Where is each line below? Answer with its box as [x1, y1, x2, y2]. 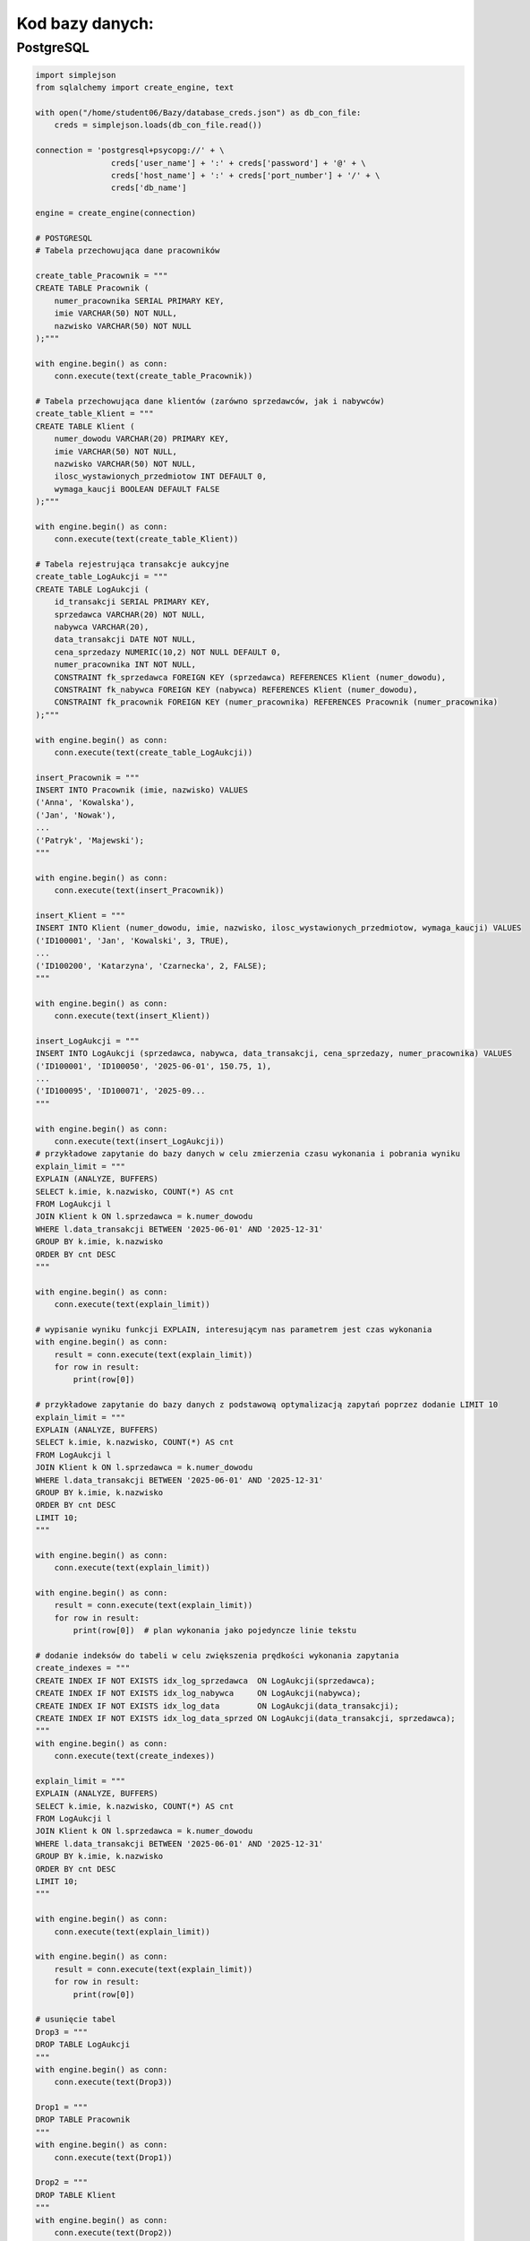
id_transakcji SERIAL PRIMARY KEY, [54, 597, 210, 607]
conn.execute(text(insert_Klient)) [54, 1011, 210, 1021]
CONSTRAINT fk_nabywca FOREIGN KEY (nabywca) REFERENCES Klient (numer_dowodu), [54, 684, 418, 695]
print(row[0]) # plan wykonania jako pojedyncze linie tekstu [73, 1625, 357, 1636]
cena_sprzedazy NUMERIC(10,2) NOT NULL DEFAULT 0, [54, 646, 281, 657]
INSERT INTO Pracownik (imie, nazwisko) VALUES [35, 785, 248, 795]
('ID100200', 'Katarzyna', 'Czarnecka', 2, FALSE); [35, 960, 268, 971]
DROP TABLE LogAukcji [35, 2039, 131, 2050]
